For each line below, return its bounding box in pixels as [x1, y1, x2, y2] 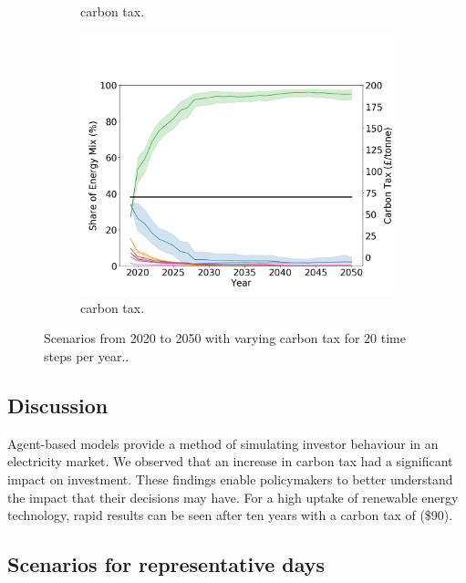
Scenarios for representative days [7, 550, 326, 578]
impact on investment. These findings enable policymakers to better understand [7, 469, 453, 488]
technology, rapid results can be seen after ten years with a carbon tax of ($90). [7, 505, 453, 525]
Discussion [7, 390, 109, 419]
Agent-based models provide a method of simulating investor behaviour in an [7, 433, 439, 453]
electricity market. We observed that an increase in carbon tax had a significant [7, 452, 453, 471]
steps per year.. [44, 346, 129, 365]
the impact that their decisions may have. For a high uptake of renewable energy [7, 487, 459, 506]
